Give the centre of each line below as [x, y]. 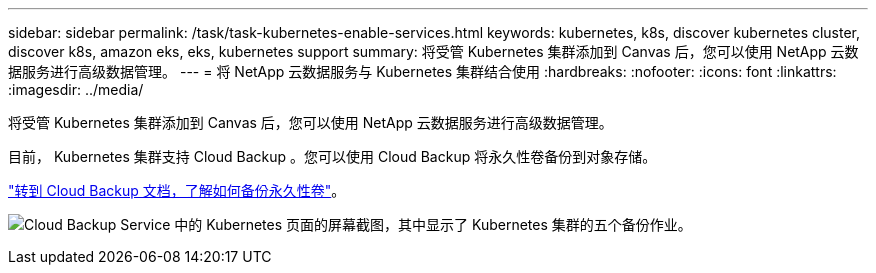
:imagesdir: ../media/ [76, 89]
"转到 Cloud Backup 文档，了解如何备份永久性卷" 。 [177, 190]
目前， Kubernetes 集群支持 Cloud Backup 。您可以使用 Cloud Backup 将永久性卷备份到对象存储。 [332, 156]
